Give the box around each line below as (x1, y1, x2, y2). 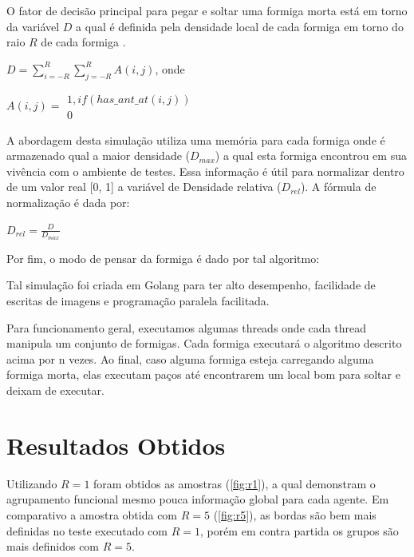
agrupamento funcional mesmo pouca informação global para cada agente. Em (6, 491, 389, 507)
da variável (6, 18, 60, 34)
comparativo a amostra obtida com (6, 506, 178, 523)
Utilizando (6, 475, 57, 491)
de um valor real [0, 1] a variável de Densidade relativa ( (6, 178, 282, 195)
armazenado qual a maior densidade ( (6, 147, 190, 164)
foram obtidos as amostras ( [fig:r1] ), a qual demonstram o (93, 475, 376, 491)
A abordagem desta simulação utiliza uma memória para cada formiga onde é (6, 131, 385, 148)
